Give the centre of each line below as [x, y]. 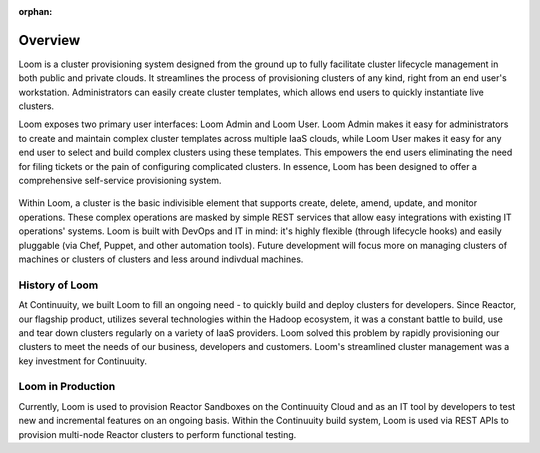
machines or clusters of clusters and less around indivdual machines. [161, 259]
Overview [49, 40]
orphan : [35, 11]
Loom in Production [67, 387]
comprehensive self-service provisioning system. [120, 181]
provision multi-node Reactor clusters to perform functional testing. [157, 434]
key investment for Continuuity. [83, 361]
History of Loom [58, 285]
